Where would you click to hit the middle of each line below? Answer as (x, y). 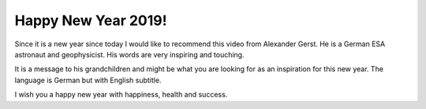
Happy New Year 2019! (91, 20)
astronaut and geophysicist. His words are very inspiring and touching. (129, 54)
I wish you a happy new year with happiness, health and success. (121, 95)
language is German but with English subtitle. (88, 80)
